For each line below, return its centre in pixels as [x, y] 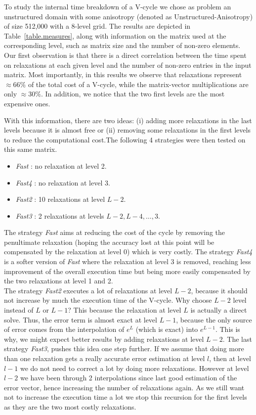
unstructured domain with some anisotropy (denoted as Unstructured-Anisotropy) [128, 16]
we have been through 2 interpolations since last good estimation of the [128, 378]
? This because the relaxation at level [125, 310]
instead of [19, 310]
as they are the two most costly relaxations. [70, 406]
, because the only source [214, 319]
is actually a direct [219, 310]
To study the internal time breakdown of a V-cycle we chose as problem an [118, 6]
